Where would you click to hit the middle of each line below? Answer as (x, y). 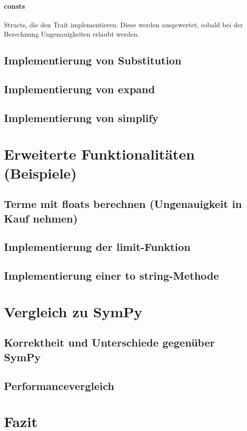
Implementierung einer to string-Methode (112, 276)
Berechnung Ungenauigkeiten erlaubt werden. (72, 34)
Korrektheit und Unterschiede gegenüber (109, 342)
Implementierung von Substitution (93, 60)
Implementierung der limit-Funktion (97, 247)
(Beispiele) (40, 173)
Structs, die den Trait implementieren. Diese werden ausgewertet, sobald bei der (123, 24)
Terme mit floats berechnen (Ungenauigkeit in (123, 204)
